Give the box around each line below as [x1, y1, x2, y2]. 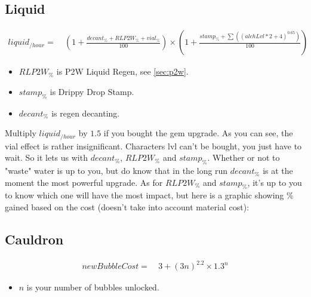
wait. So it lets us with [5, 151, 88, 164]
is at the [263, 164, 293, 177]
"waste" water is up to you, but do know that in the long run [5, 164, 228, 177]
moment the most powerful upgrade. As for [5, 176, 163, 188]
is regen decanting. [51, 106, 120, 119]
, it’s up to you [247, 176, 302, 188]
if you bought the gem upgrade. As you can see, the [103, 127, 293, 139]
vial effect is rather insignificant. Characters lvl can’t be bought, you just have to [5, 139, 302, 152]
